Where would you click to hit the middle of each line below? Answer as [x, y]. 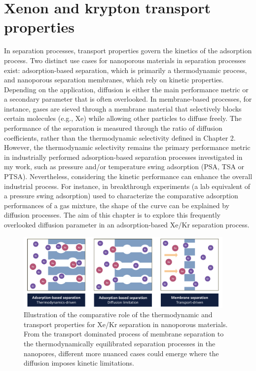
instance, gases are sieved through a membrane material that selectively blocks [123, 108]
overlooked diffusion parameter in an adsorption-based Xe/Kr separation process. [127, 224]
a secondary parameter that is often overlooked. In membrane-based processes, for [128, 99]
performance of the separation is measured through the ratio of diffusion [113, 128]
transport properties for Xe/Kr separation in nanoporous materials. [126, 324]
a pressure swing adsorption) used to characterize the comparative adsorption [121, 196]
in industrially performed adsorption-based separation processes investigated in [123, 157]
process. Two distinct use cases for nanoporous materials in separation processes [125, 60]
